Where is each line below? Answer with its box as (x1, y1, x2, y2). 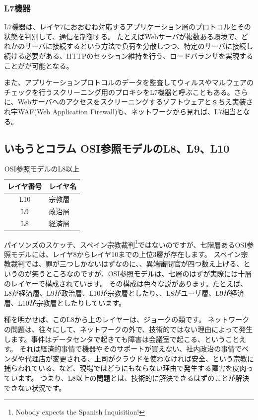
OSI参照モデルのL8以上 (4, 164, 80, 174)
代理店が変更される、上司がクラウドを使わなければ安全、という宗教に (24, 353, 254, 363)
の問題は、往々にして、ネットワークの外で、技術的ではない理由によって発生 (4, 324, 253, 334)
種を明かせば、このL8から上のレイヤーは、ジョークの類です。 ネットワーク (4, 314, 250, 325)
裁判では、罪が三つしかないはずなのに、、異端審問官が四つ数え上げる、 (10, 258, 244, 269)
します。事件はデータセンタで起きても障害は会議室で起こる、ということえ (4, 334, 246, 344)
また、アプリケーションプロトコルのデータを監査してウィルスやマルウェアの (4, 77, 254, 87)
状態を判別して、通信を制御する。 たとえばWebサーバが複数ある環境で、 (4, 31, 242, 41)
